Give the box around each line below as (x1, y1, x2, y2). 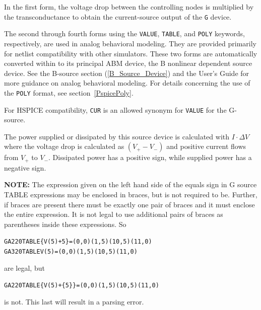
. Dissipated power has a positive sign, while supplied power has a (48, 152, 252, 163)
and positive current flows (166, 141, 246, 151)
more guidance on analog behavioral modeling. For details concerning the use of (4, 77, 250, 88)
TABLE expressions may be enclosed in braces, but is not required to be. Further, (4, 189, 257, 200)
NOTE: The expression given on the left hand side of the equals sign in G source (4, 179, 257, 190)
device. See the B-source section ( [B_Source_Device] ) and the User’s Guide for (4, 67, 249, 78)
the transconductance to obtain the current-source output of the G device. (4, 11, 232, 22)
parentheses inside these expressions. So (4, 218, 126, 229)
